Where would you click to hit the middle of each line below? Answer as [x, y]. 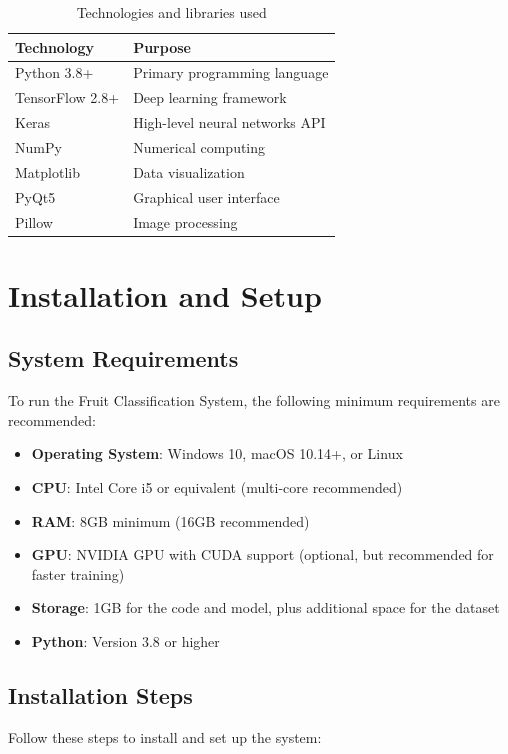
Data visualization [189, 171]
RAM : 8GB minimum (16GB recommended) [170, 520]
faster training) [78, 573]
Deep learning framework [210, 97]
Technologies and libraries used [171, 12]
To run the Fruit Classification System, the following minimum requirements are [254, 400]
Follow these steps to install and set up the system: [165, 736]
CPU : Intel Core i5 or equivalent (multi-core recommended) [217, 486]
